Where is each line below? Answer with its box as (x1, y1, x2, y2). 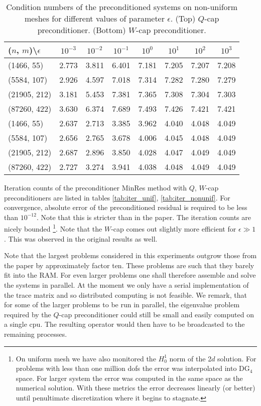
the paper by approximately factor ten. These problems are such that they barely (4, 260, 254, 270)
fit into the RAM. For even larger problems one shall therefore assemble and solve (4, 270, 256, 280)
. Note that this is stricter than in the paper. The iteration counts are (36, 212, 251, 222)
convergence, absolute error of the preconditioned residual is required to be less (4, 202, 247, 213)
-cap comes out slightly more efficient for (111, 224, 236, 234)
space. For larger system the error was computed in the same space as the (16, 372, 243, 383)
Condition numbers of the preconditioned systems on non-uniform (6, 1, 238, 13)
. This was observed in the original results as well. (4, 233, 158, 244)
